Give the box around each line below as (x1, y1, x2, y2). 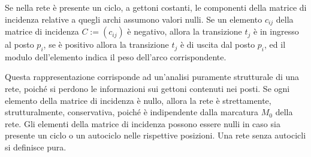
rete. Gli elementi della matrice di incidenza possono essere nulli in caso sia (5, 117, 280, 130)
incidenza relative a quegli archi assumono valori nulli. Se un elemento (5, 13, 262, 25)
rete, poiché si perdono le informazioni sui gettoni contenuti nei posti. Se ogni (5, 82, 290, 95)
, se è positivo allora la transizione (43, 38, 169, 51)
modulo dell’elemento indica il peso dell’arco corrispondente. (5, 50, 227, 63)
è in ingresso (253, 25, 299, 38)
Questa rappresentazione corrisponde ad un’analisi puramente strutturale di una (5, 70, 300, 83)
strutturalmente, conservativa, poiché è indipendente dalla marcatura (5, 106, 259, 118)
